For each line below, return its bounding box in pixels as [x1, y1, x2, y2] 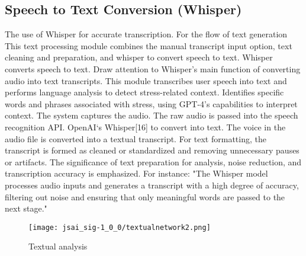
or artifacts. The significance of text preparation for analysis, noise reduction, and [5, 155, 302, 168]
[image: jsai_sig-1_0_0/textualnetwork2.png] [28, 223, 211, 232]
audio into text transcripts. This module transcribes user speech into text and [5, 74, 287, 87]
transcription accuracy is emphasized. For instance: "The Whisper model [5, 167, 268, 180]
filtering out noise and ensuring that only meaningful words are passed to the [5, 190, 285, 203]
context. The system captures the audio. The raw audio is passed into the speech [5, 109, 298, 121]
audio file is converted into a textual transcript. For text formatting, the [5, 132, 266, 145]
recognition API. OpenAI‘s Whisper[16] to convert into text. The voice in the [5, 120, 286, 133]
